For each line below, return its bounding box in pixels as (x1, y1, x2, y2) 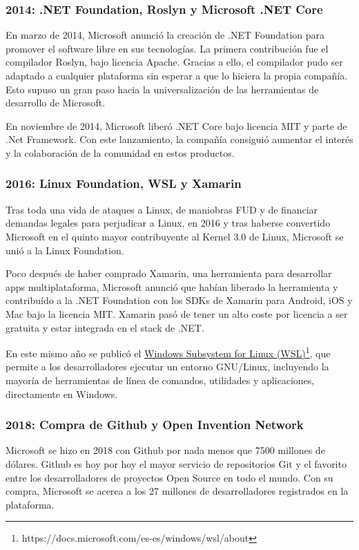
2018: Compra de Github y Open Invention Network (6, 416, 304, 433)
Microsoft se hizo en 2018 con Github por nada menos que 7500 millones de (6, 443, 325, 457)
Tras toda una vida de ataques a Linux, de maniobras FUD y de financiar (6, 202, 318, 216)
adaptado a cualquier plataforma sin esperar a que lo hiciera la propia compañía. (6, 68, 348, 82)
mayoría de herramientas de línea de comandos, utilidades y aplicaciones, (6, 372, 315, 387)
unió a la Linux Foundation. (6, 243, 124, 257)
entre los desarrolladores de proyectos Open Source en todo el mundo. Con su (6, 470, 333, 484)
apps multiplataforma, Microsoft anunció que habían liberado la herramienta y (6, 279, 338, 294)
